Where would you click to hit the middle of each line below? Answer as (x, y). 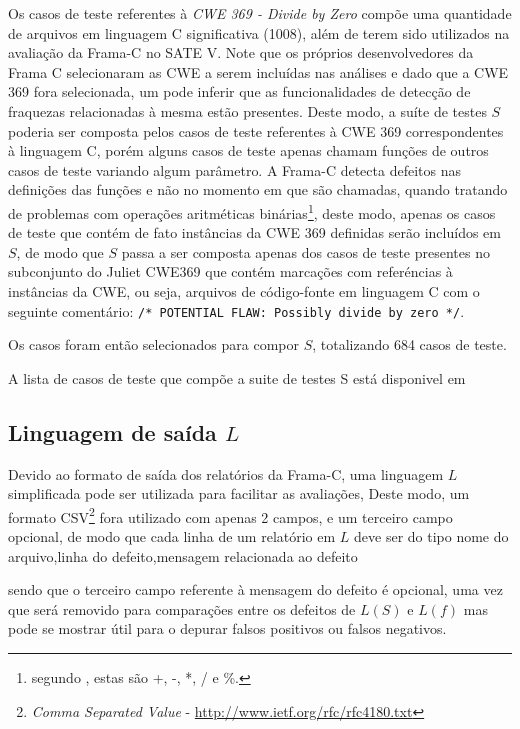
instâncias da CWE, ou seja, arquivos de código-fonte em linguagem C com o (244, 290)
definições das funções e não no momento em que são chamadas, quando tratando (258, 189)
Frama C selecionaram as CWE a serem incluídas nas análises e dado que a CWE (258, 71)
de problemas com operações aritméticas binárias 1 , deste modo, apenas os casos (252, 211)
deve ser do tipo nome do (431, 536)
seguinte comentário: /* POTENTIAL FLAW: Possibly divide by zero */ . (236, 310)
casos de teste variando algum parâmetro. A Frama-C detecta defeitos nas (234, 169)
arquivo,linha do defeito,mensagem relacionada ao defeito (183, 555)
